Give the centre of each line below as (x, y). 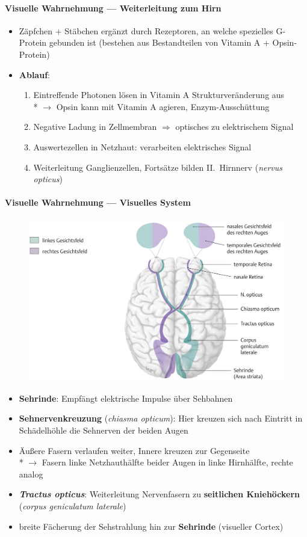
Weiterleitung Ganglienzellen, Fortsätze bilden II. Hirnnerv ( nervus (158, 167)
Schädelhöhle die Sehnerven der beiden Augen (104, 430)
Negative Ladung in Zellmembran (95, 127)
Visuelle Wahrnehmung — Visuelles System (98, 202)
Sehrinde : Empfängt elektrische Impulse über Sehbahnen (126, 398)
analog (31, 474)
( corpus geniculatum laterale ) (73, 506)
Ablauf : (34, 74)
